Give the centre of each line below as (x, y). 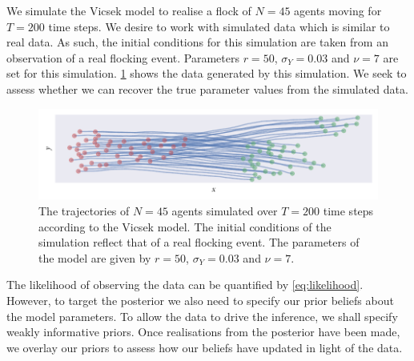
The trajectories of (84, 211)
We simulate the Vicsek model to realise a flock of (129, 10)
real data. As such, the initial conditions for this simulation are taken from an (197, 42)
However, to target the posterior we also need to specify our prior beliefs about (200, 301)
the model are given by (95, 257)
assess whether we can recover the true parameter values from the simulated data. (207, 88)
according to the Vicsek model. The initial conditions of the (185, 226)
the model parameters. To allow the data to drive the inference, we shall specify (202, 316)
